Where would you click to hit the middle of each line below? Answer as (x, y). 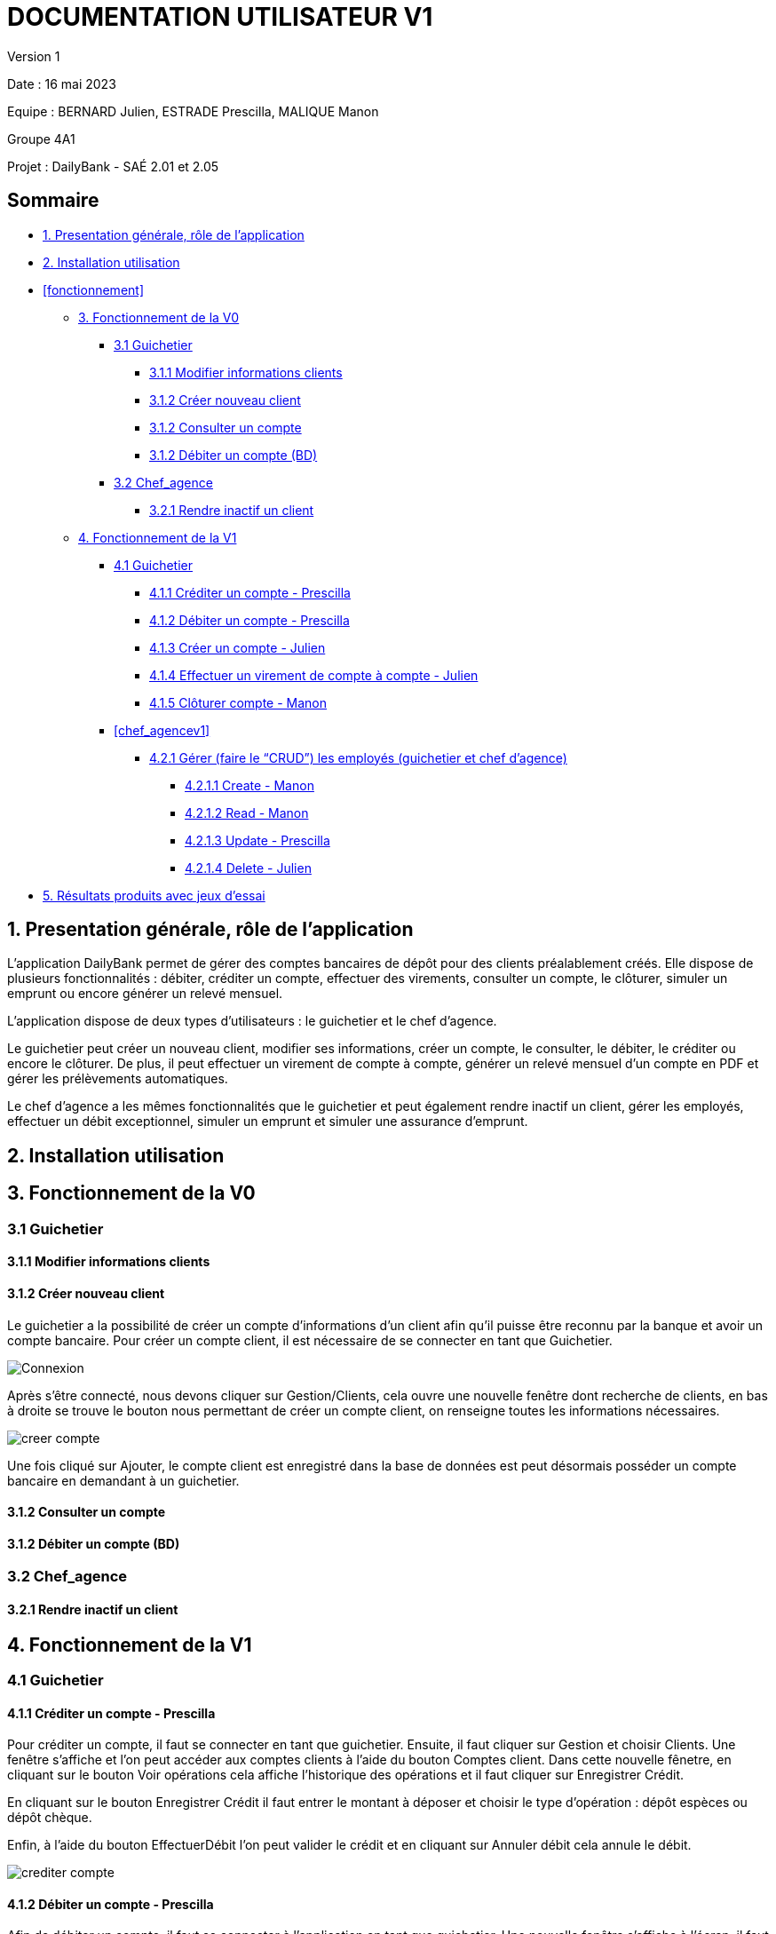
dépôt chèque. (50, 1818)
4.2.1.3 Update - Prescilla (257, 840)
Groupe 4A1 (41, 139)
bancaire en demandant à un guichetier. (123, 1480)
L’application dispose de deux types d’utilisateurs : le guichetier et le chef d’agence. (252, 1021)
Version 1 (34, 56)
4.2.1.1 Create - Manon (249, 785)
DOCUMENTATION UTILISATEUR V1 (220, 17)
